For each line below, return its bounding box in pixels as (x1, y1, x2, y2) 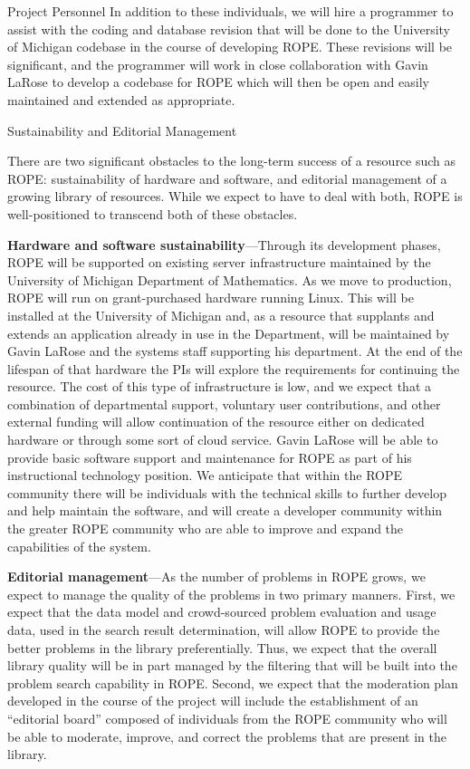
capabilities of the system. (7, 536, 151, 555)
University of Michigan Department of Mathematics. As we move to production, (7, 270, 452, 289)
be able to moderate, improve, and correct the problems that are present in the (7, 726, 446, 745)
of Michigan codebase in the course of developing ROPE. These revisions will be (7, 37, 453, 56)
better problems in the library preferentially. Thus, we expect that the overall (7, 638, 437, 657)
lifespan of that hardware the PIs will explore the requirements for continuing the (7, 359, 460, 378)
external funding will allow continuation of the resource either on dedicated (7, 412, 425, 431)
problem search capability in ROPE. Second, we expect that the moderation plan (7, 673, 458, 692)
